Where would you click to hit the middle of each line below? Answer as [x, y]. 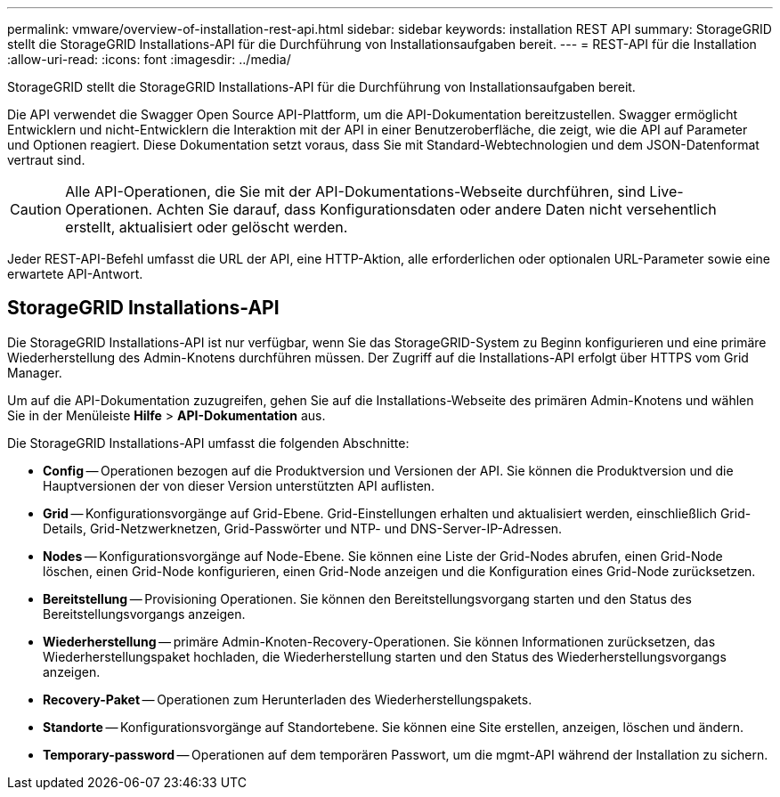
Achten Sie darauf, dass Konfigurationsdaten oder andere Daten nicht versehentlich [436, 209]
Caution [36, 209]
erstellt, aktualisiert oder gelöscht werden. [207, 227]
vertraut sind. [46, 160]
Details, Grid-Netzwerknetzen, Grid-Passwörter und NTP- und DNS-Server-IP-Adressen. [303, 528]
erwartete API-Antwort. [75, 274]
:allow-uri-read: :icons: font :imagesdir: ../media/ [149, 59]
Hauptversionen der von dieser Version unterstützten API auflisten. [239, 485]
